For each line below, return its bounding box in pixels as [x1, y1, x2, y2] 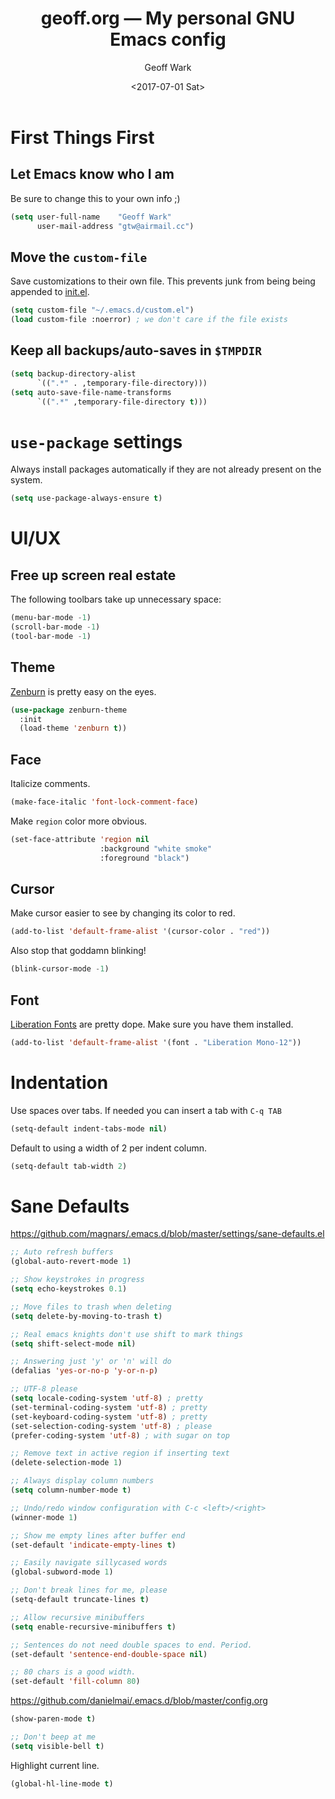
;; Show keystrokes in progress [10, 1275, 145, 1285]
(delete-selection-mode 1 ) [10, 1458, 123, 1468]
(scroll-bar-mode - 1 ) [10, 622, 101, 632]
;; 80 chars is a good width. [10, 1667, 137, 1677]
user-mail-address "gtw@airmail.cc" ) [36, 221, 195, 231]
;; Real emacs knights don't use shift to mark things [10, 1329, 244, 1339]
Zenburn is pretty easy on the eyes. [10, 685, 157, 697]
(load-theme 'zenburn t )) [19, 723, 128, 734]
